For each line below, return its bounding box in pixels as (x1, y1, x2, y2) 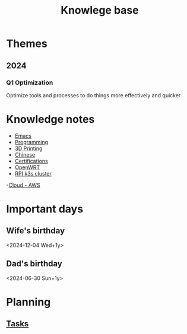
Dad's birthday (6, 259, 62, 269)
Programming (14, 138, 49, 145)
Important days (6, 202, 84, 215)
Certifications (14, 157, 49, 164)
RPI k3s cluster (14, 170, 52, 177)
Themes (6, 37, 47, 50)
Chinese (14, 151, 36, 158)
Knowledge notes (6, 113, 95, 126)
